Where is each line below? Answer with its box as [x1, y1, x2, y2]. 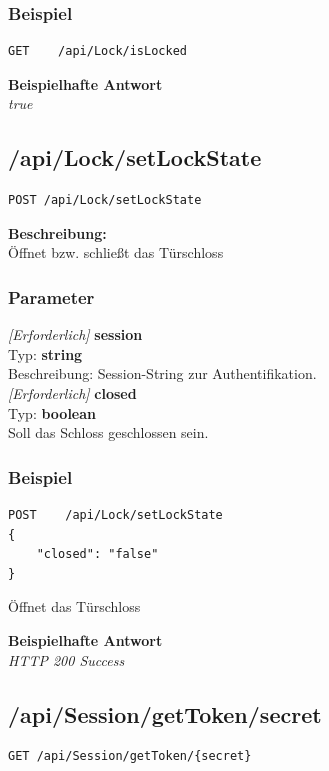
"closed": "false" [36, 547, 159, 562]
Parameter [8, 284, 95, 309]
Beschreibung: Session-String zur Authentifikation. [8, 363, 317, 384]
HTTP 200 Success [8, 649, 125, 670]
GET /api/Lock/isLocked [8, 44, 187, 59]
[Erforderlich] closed [8, 382, 137, 403]
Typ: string [8, 343, 83, 364]
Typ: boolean [8, 402, 97, 423]
